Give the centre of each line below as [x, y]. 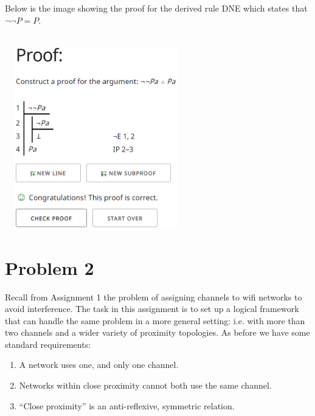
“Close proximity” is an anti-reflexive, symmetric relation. [127, 405]
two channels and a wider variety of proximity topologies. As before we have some [157, 332]
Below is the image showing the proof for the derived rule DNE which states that [156, 8]
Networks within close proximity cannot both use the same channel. [145, 385]
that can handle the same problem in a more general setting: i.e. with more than [155, 320]
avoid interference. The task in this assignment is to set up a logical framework [152, 309]
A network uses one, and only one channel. [99, 365]
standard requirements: [48, 344]
